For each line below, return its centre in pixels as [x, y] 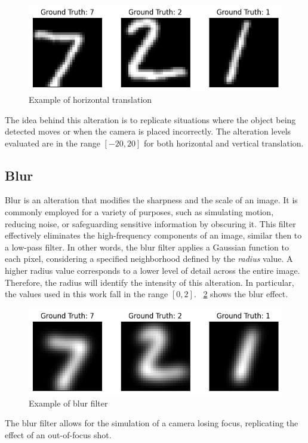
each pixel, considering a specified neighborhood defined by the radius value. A [149, 259]
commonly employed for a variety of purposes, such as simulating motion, [139, 212]
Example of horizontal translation [90, 99]
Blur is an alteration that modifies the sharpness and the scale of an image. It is [151, 200]
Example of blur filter [68, 403]
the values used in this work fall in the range [87, 294]
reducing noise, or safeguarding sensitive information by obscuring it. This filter [150, 223]
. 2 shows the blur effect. [241, 294]
